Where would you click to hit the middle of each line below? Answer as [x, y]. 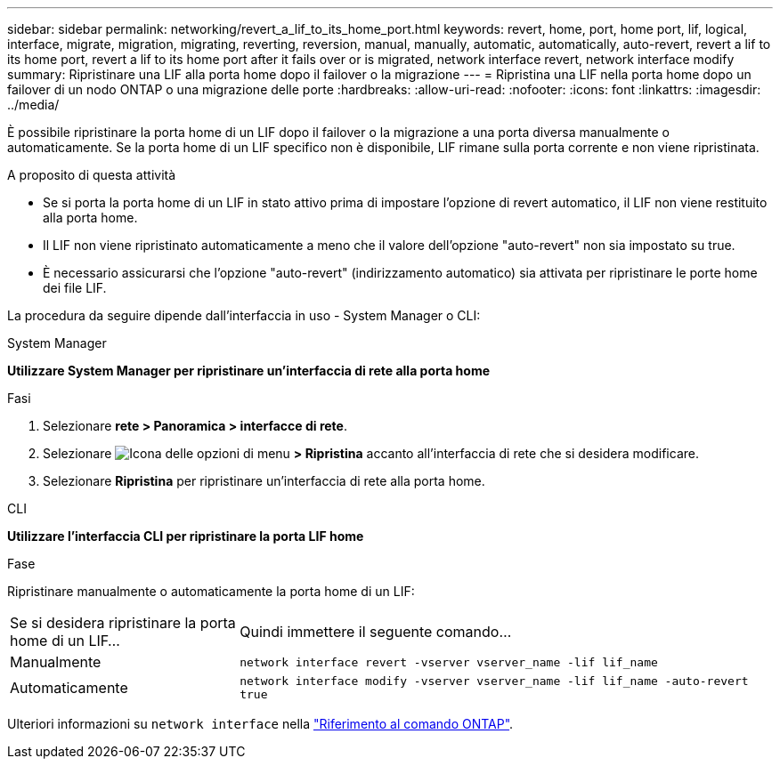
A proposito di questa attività [92, 175]
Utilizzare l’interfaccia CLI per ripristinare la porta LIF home [186, 536]
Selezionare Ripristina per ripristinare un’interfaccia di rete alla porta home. [264, 481]
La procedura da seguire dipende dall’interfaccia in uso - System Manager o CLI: [244, 315]
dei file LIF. [75, 288]
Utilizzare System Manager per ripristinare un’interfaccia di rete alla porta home [249, 371]
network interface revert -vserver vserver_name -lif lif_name [449, 662]
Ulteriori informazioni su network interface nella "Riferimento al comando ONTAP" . [260, 724]
